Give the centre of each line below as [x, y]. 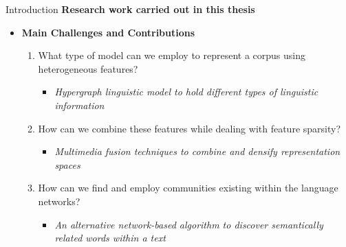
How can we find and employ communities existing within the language [188, 188]
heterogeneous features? [88, 68]
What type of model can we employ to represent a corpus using [172, 55]
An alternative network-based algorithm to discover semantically [189, 224]
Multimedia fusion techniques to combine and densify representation [197, 151]
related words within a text [110, 238]
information [79, 105]
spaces [67, 164]
